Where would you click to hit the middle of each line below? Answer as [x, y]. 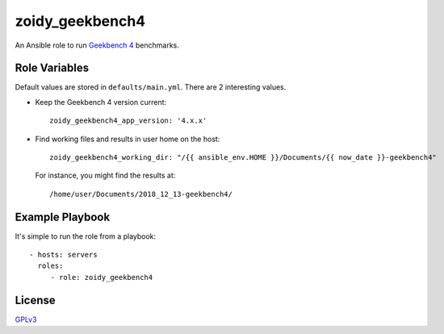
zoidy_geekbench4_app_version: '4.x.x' [128, 121]
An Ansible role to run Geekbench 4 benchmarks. [97, 45]
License [35, 300]
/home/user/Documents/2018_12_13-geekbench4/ [141, 194]
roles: [50, 266]
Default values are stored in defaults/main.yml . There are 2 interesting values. [151, 87]
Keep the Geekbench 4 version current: [101, 102]
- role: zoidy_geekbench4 [102, 277]
